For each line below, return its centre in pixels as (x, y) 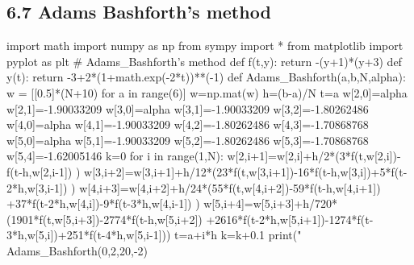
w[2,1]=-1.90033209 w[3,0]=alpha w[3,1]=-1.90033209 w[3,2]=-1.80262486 (188, 108)
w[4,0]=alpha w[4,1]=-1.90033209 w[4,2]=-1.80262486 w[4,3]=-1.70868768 (188, 124)
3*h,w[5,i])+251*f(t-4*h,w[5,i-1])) (89, 235)
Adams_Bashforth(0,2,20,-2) (77, 250)
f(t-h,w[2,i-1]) (40, 171)
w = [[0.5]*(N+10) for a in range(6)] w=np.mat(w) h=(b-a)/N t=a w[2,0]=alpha (207, 92)
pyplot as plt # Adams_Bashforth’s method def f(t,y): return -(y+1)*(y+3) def (204, 61)
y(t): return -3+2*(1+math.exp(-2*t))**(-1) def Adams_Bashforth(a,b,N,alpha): (206, 77)
